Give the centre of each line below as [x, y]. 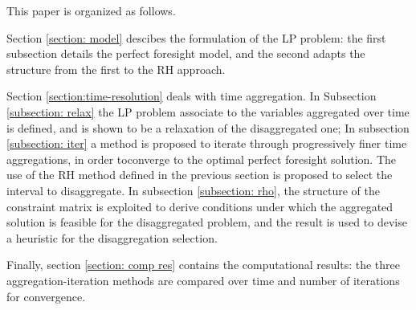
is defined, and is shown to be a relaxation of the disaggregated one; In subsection [208, 127]
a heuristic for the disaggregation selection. [112, 237]
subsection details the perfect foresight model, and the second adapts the [186, 53]
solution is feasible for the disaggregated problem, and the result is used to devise [207, 222]
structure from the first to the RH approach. [116, 69]
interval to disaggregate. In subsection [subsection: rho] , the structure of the [194, 190]
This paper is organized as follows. [91, 10]
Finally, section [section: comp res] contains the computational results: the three [203, 265]
